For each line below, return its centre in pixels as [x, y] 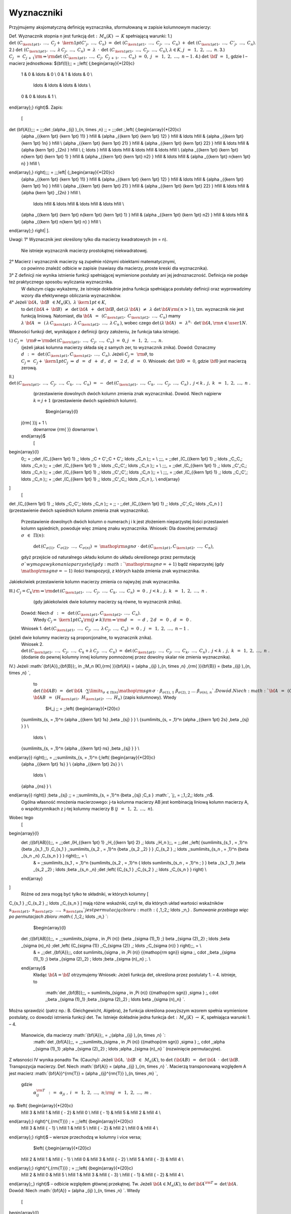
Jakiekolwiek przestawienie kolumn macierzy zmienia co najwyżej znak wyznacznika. [95, 582]
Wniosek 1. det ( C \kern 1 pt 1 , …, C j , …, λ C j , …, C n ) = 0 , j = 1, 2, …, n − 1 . [105, 629]
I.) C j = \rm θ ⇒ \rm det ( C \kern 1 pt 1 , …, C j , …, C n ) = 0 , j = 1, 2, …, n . [86, 341]
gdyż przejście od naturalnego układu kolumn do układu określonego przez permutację [108, 557]
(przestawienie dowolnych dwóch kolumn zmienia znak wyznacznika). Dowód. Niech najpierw [127, 394]
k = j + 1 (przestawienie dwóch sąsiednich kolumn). [85, 400]
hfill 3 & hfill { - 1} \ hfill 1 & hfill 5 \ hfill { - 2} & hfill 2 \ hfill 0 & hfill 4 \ [90, 1128]
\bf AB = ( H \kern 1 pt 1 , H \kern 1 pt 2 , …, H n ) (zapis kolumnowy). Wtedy [105, 698]
